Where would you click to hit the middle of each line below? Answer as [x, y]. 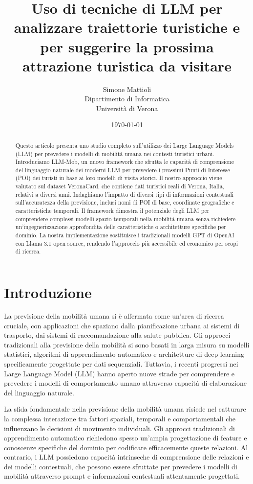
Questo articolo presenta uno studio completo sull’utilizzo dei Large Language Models [125, 145]
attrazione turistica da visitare [127, 65]
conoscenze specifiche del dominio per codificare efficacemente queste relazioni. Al [126, 447]
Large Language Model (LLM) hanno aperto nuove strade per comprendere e [119, 373]
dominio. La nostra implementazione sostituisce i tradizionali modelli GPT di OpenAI [125, 235]
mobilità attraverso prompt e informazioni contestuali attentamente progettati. [122, 476]
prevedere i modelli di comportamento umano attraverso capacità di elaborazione [125, 383]
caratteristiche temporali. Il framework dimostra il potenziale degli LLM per [112, 211]
